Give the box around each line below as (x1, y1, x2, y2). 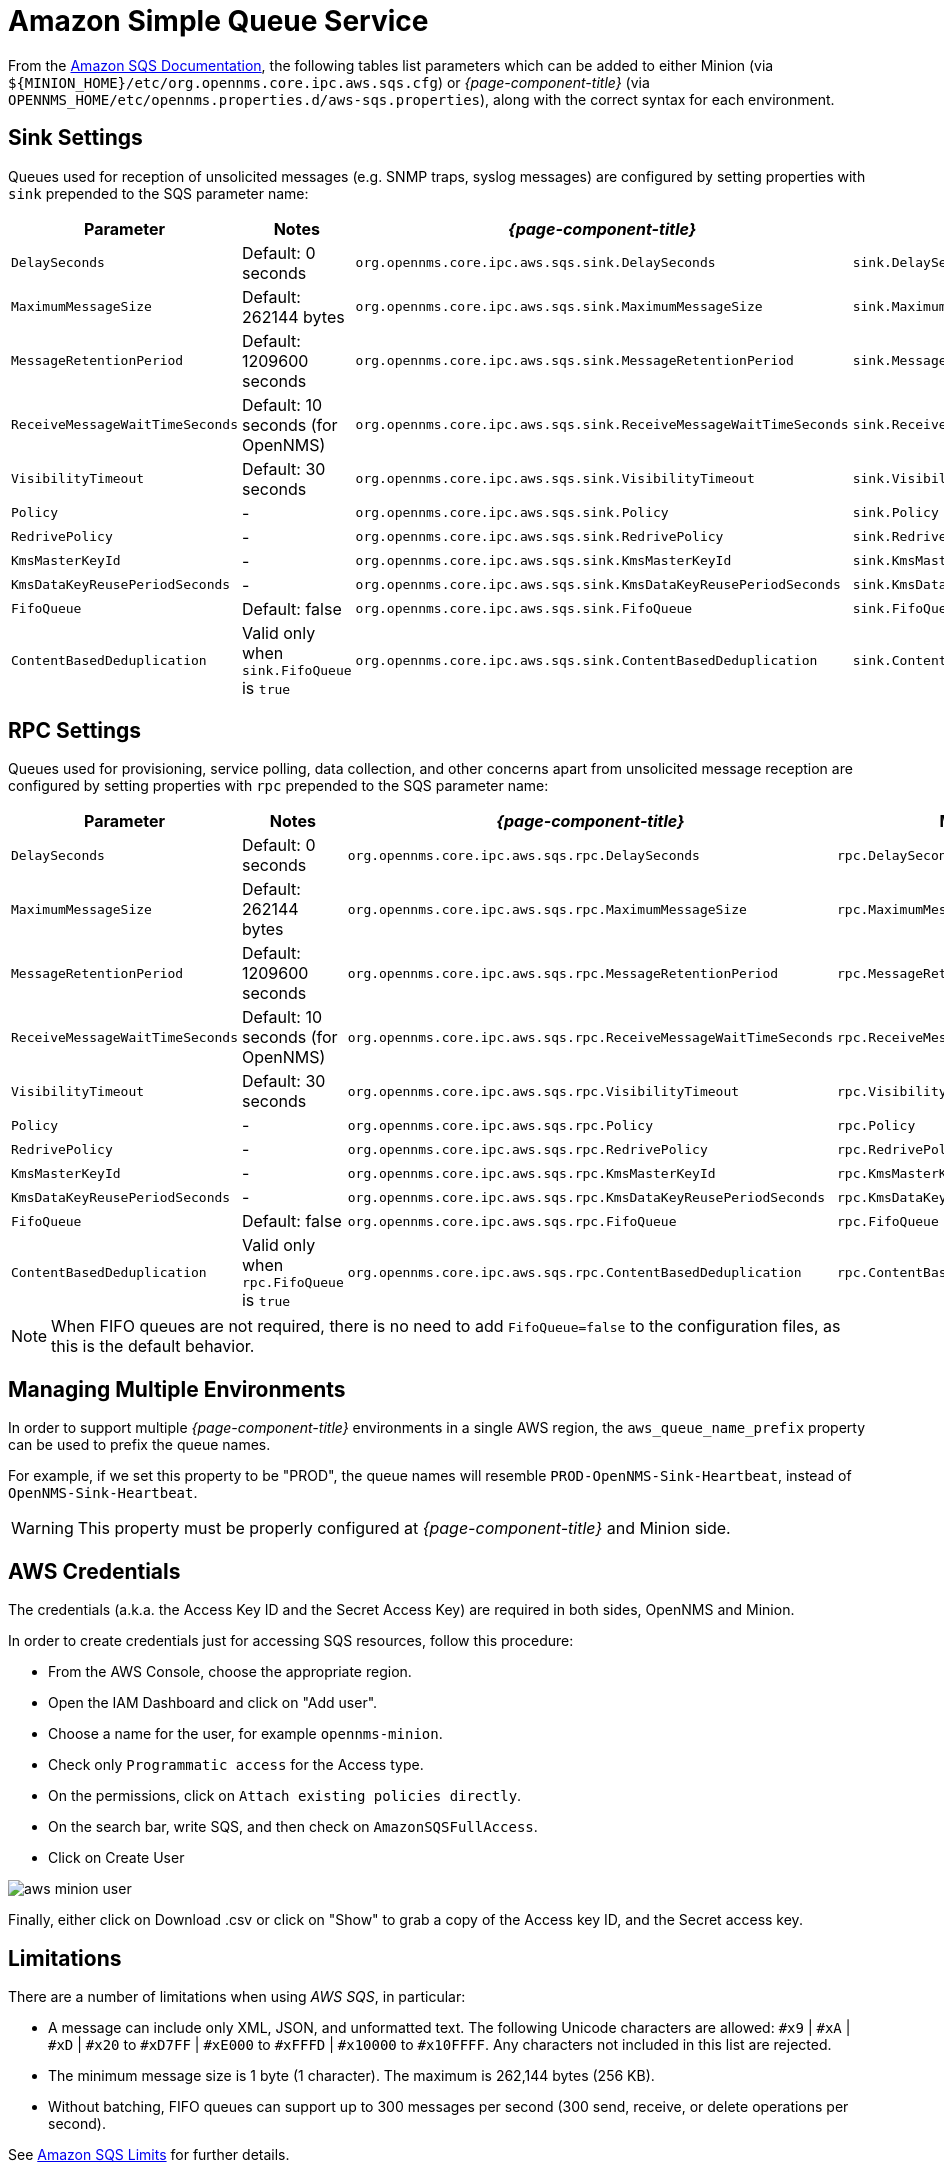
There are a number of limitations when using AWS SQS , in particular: (8, 1987, 466, 2005)
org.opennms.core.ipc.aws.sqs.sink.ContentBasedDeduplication (355, 652, 818, 668)
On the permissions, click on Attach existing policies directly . (48, 1787, 522, 1805)
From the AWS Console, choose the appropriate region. (48, 1663, 412, 1681)
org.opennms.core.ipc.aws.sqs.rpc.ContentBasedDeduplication (347, 1265, 802, 1281)
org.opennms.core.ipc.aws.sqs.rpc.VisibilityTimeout (347, 1083, 740, 1099)
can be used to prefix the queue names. (8, 1436, 271, 1454)
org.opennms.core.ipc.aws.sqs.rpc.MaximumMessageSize (347, 901, 747, 917)
